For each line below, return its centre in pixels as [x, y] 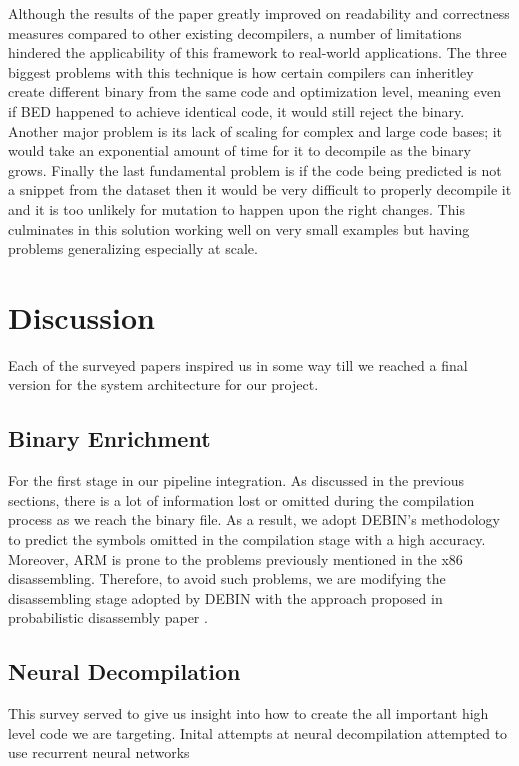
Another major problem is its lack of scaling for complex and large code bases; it [255, 130]
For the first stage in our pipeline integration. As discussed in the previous [236, 480]
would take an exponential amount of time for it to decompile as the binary [239, 150]
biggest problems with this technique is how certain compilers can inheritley [241, 71]
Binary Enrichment [109, 438]
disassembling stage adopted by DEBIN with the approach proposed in [225, 597]
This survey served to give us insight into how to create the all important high [248, 713]
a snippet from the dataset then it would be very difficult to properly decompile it [260, 189]
